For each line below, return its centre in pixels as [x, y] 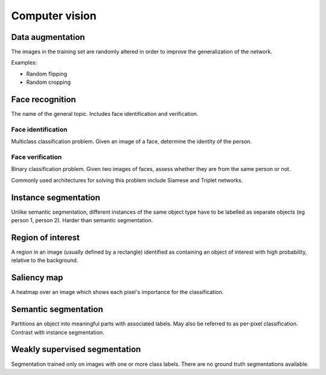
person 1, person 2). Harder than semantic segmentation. [82, 220]
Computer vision [54, 16]
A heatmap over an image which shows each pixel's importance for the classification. [117, 292]
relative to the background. [45, 260]
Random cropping [49, 82]
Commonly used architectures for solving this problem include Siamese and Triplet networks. [127, 180]
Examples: [24, 63]
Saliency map [37, 278]
